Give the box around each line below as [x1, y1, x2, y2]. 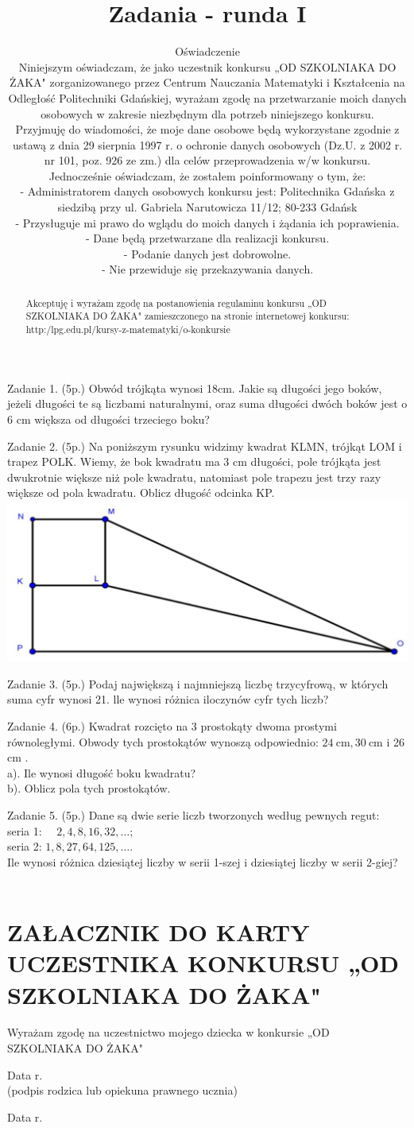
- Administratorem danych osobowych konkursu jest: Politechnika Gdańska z [20, 183, 395, 200]
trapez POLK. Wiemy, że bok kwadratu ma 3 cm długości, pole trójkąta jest [7, 453, 381, 470]
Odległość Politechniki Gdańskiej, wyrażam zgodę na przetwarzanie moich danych [8, 89, 407, 106]
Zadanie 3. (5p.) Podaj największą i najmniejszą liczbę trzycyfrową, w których [7, 675, 389, 692]
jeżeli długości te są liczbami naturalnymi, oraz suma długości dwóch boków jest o [7, 395, 408, 412]
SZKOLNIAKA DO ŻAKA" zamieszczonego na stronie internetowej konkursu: [25, 309, 350, 323]
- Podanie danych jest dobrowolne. [123, 245, 292, 262]
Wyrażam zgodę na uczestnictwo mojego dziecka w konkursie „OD [7, 1024, 330, 1041]
